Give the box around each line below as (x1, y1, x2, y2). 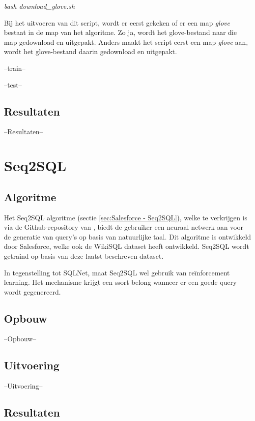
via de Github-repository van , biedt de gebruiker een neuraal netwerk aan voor (4, 222, 243, 232)
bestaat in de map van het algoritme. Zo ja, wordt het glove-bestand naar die (4, 27, 237, 37)
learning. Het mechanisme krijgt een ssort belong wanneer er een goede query (4, 277, 237, 287)
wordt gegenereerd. (4, 286, 61, 297)
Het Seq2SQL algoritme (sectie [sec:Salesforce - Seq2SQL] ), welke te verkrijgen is (4, 212, 248, 222)
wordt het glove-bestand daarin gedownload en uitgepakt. (4, 46, 177, 57)
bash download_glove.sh (4, 1, 75, 11)
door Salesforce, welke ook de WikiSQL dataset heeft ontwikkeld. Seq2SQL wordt (4, 241, 249, 251)
